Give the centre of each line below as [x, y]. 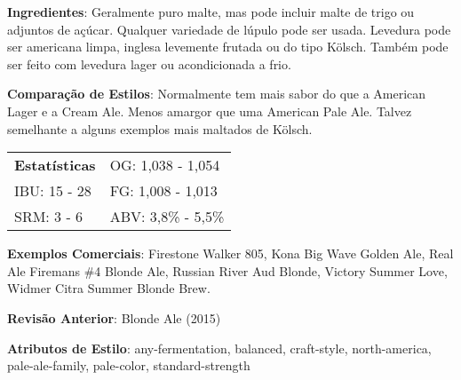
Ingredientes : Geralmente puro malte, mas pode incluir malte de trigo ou [211, 12]
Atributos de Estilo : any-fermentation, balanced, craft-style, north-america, [219, 348]
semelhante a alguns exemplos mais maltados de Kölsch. [160, 128]
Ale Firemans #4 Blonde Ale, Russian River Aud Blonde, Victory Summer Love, [227, 270]
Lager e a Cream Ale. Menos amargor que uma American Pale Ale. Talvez [210, 111]
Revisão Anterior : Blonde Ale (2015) [114, 317]
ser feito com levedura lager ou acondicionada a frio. [149, 63]
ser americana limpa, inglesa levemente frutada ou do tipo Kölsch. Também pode [228, 47]
